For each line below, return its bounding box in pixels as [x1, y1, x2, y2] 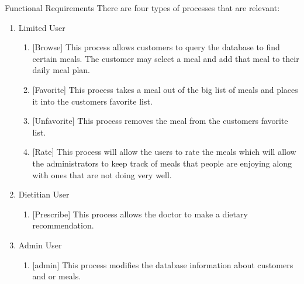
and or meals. [32, 270, 81, 282]
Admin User [18, 238, 62, 251]
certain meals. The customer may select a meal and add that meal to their [32, 52, 299, 64]
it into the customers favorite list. [32, 95, 153, 107]
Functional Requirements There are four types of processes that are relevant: [5, 2, 280, 13]
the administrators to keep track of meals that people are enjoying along [32, 157, 292, 169]
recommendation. [32, 219, 94, 231]
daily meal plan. [32, 64, 90, 76]
